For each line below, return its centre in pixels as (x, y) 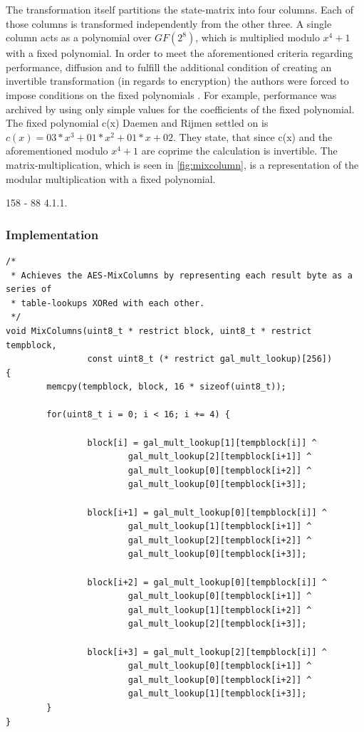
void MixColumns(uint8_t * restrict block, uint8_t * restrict (159, 331)
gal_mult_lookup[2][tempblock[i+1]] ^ (220, 457)
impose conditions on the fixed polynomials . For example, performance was (171, 94)
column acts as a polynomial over (79, 37)
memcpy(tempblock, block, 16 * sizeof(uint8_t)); (166, 387)
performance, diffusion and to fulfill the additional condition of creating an (169, 67)
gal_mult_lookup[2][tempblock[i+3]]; (217, 624)
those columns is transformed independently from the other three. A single (169, 23)
